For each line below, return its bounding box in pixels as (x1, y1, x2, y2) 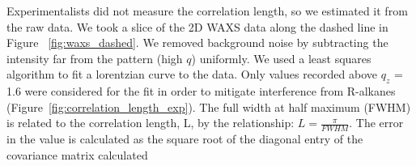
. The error (349, 114, 404, 131)
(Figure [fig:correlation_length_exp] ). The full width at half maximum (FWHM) (6, 98, 411, 115)
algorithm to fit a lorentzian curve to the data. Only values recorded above (6, 66, 377, 83)
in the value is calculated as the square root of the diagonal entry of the (6, 130, 363, 147)
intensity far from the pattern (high (6, 49, 183, 66)
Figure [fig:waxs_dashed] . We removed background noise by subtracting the (6, 34, 388, 51)
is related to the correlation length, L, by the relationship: (6, 114, 295, 131)
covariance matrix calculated (6, 146, 148, 163)
